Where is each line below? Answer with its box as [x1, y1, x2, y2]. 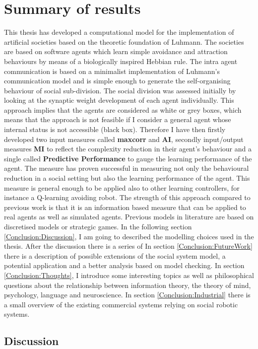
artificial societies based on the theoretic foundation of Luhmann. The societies [4, 36, 244, 47]
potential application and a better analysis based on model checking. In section [4, 260, 245, 271]
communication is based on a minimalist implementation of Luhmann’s [4, 66, 220, 76]
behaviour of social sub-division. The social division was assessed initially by [4, 85, 236, 95]
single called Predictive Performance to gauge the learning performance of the [4, 153, 252, 163]
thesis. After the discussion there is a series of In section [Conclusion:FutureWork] [4, 241, 253, 251]
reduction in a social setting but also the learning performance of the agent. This [4, 173, 250, 183]
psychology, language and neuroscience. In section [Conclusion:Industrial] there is [4, 289, 251, 300]
